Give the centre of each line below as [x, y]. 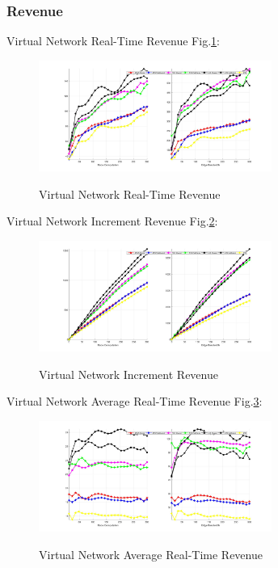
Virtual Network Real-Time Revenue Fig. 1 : [113, 41]
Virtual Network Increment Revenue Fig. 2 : [112, 221]
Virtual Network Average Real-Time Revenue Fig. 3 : [135, 401]
